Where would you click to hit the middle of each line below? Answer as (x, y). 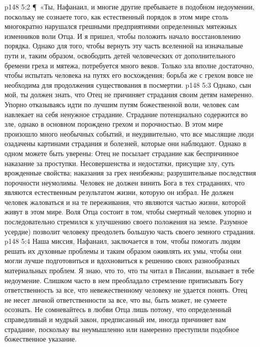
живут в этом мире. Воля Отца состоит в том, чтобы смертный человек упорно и (128, 212)
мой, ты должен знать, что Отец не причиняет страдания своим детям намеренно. (129, 94)
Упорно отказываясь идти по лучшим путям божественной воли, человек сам (122, 104)
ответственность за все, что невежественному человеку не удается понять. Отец (126, 290)
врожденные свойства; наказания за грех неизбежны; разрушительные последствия (130, 173)
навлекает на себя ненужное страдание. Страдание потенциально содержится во (126, 114)
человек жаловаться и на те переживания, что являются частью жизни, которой (125, 202)
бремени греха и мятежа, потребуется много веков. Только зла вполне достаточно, (130, 65)
